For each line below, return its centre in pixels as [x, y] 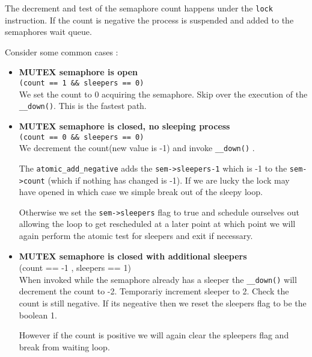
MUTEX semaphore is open [78, 72]
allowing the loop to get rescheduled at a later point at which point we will [157, 224]
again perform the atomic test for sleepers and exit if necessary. [136, 235]
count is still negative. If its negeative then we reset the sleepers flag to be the [163, 303]
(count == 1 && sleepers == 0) [81, 83]
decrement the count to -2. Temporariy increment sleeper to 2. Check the [154, 291]
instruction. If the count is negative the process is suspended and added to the [149, 20]
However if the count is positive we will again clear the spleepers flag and [154, 335]
